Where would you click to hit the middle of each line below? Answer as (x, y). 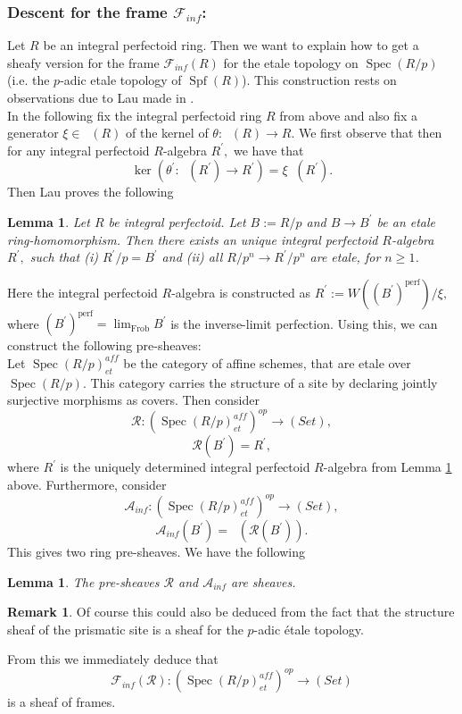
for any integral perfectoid (78, 150)
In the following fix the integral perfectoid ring (135, 115)
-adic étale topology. (309, 629)
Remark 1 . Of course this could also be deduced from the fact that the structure (231, 612)
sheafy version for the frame (83, 62)
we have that (268, 150)
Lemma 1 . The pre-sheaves (83, 581)
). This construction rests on (319, 80)
